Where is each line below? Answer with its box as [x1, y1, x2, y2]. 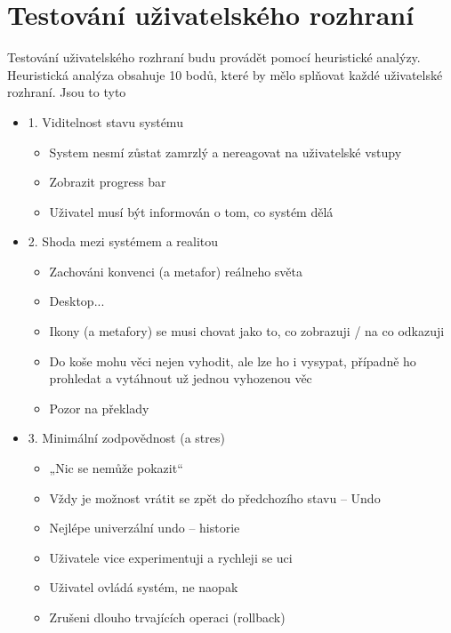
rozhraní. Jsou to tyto [7, 83, 126, 101]
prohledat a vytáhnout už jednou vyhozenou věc [49, 369, 312, 388]
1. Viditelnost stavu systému [28, 112, 183, 131]
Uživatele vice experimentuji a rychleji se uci [49, 548, 293, 566]
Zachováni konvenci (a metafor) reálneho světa [49, 261, 303, 280]
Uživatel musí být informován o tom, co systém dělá [49, 202, 334, 220]
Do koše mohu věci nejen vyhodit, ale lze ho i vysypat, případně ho [49, 351, 416, 370]
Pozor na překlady [49, 398, 149, 417]
